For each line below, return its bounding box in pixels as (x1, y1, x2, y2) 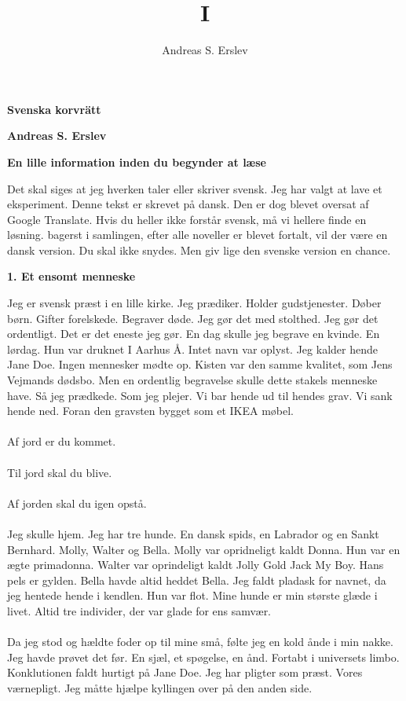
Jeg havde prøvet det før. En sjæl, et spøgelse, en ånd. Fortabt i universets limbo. (7, 648, 400, 665)
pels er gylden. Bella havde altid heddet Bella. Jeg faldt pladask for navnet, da (7, 571, 386, 588)
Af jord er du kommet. (7, 433, 116, 450)
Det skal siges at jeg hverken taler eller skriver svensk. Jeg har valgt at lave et (7, 180, 382, 196)
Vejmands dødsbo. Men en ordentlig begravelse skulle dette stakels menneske (7, 372, 378, 388)
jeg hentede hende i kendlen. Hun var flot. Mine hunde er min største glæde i (7, 587, 378, 604)
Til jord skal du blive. (7, 464, 112, 480)
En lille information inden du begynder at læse (7, 153, 266, 170)
